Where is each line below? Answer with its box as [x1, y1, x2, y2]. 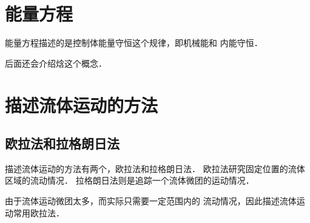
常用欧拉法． [13, 206, 64, 219]
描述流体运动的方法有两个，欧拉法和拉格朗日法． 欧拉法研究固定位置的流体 [5, 162, 305, 175]
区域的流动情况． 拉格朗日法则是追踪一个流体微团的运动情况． [5, 174, 254, 187]
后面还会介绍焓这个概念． [5, 56, 107, 69]
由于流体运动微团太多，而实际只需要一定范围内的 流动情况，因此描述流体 [5, 195, 297, 207]
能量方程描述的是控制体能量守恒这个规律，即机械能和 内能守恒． [5, 36, 263, 49]
